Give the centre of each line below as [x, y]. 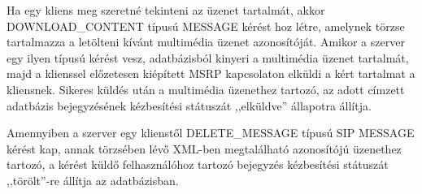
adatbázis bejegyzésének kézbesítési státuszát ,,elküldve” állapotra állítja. [189, 105]
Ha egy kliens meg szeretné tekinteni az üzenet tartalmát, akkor [166, 10]
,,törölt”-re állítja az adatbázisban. [93, 180]
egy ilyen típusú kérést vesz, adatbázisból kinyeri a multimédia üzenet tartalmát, [208, 57]
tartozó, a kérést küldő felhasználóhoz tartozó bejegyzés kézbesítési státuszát [198, 164]
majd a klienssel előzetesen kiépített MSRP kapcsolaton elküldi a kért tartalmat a [211, 73]
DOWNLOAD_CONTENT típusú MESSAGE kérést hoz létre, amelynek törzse [206, 26]
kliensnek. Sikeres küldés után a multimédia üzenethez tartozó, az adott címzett [206, 89]
